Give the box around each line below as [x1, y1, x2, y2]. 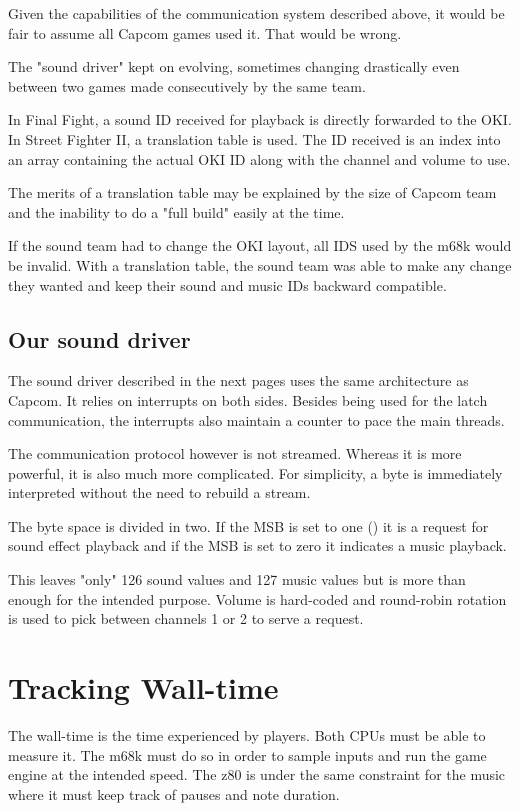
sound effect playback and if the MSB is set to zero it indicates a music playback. [8, 535, 507, 556]
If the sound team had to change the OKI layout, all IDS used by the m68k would [8, 235, 512, 256]
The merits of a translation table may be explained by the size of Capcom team [8, 182, 497, 203]
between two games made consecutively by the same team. [8, 75, 366, 96]
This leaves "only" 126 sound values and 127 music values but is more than [8, 569, 466, 590]
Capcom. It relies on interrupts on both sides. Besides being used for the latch [8, 389, 488, 410]
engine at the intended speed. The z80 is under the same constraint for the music [8, 764, 506, 785]
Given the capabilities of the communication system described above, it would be [8, 3, 505, 23]
